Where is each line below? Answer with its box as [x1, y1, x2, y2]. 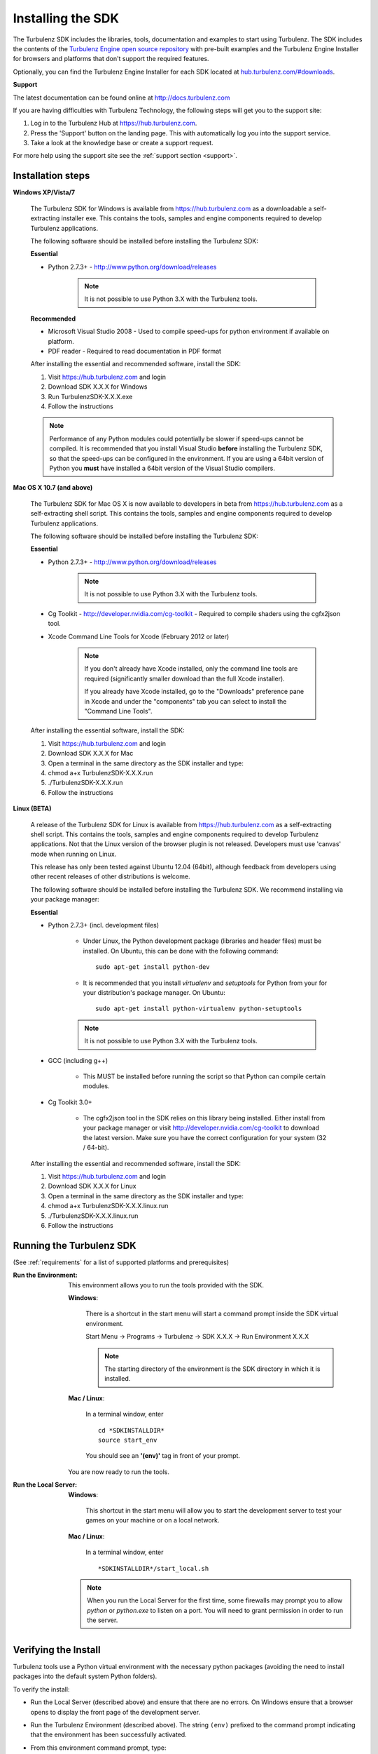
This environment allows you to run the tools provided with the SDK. [68, 1280, 265, 1289]
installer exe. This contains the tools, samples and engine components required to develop [61, 214, 322, 222]
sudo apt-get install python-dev [95, 963, 210, 971]
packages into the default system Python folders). [13, 1672, 157, 1680]
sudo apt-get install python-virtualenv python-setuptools [95, 1005, 302, 1013]
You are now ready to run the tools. [68, 1467, 170, 1476]
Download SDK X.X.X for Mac [48, 749, 134, 758]
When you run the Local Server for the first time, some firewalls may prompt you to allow [87, 1596, 343, 1605]
